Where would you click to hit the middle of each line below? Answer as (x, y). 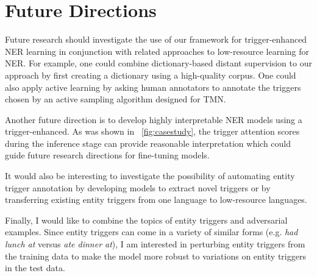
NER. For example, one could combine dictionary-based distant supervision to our (158, 63)
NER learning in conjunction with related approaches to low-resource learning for (157, 51)
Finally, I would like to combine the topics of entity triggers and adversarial (146, 220)
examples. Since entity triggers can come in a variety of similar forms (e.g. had (151, 232)
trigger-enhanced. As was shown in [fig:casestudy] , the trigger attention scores (152, 131)
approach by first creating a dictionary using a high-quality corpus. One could (151, 75)
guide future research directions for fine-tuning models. (107, 155)
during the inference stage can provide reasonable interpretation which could (148, 143)
